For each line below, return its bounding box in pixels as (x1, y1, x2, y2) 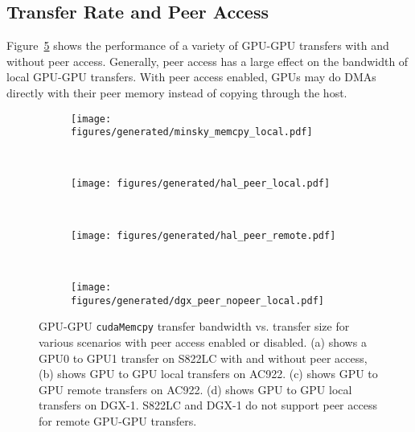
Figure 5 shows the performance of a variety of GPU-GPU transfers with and (6, 37, 389, 54)
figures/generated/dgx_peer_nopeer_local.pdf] (71, 294, 324, 307)
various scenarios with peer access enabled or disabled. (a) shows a (39, 333, 367, 350)
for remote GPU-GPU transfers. (39, 412, 197, 429)
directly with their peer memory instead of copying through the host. (6, 84, 347, 101)
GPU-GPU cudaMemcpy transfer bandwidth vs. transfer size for (39, 318, 350, 335)
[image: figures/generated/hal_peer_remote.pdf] (71, 229, 336, 241)
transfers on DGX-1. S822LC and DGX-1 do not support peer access (39, 397, 377, 413)
